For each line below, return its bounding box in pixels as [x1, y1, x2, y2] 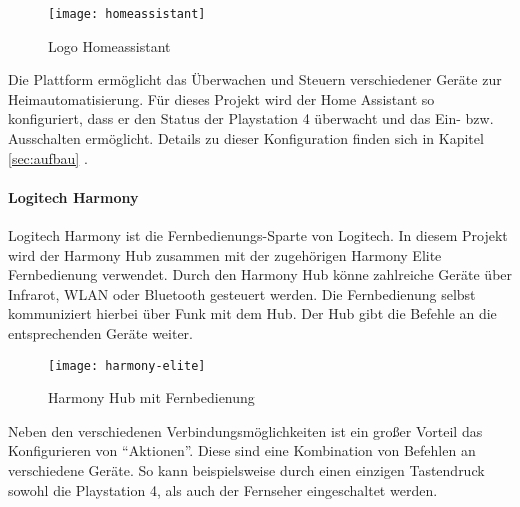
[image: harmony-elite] [48, 358, 206, 373]
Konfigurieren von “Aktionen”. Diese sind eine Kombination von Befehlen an [8, 440, 476, 461]
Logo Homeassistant [48, 35, 171, 56]
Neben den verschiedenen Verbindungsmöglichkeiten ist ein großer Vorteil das [8, 420, 483, 441]
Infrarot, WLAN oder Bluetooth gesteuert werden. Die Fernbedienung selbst [8, 283, 476, 304]
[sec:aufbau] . [8, 147, 88, 168]
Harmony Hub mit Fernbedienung [48, 387, 255, 408]
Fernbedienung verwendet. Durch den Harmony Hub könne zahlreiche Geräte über [8, 264, 513, 285]
